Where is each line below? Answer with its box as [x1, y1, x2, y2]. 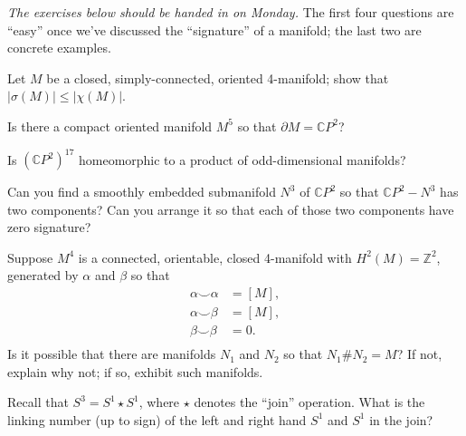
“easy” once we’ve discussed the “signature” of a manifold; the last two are [7, 20, 422, 39]
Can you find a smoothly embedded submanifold [7, 182, 276, 201]
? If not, [396, 344, 442, 363]
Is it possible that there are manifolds [7, 344, 216, 363]
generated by [7, 266, 79, 285]
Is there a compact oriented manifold [7, 116, 213, 135]
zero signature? [7, 218, 91, 237]
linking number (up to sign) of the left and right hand [7, 410, 307, 429]
